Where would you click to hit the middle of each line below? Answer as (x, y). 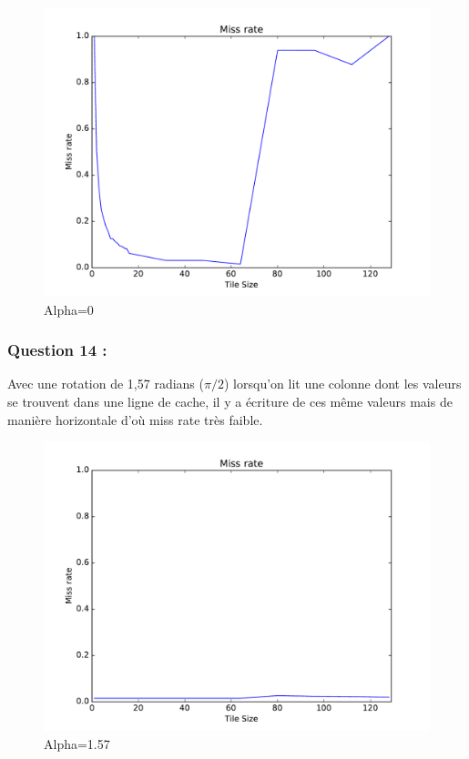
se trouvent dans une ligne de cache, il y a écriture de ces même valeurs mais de (230, 401)
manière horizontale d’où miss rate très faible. (135, 419)
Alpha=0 (69, 309)
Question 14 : (57, 350)
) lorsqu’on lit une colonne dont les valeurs (342, 384)
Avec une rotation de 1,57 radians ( (106, 384)
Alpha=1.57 (77, 743)
